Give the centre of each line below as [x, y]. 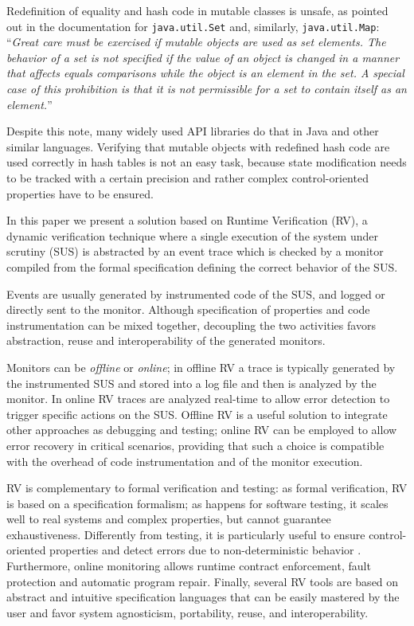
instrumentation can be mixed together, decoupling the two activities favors [191, 325]
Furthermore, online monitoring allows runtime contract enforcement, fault [189, 566]
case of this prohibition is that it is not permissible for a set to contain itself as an [207, 89]
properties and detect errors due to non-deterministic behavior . [205, 550]
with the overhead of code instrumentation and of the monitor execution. [185, 461]
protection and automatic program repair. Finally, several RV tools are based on [203, 581]
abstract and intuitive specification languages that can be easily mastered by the [203, 597]
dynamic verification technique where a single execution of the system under [192, 235]
